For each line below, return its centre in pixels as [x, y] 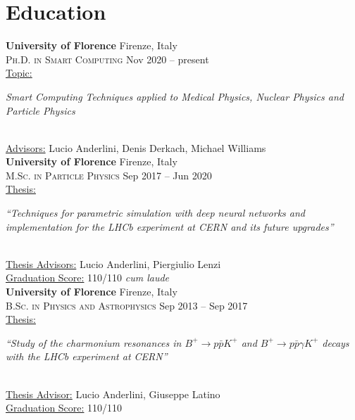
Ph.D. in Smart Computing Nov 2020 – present [107, 59]
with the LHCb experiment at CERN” [87, 356]
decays [336, 342]
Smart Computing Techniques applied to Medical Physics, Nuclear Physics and [175, 96]
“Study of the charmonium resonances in [94, 342]
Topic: [19, 73]
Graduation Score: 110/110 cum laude [88, 278]
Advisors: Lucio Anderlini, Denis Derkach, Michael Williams [136, 147]
